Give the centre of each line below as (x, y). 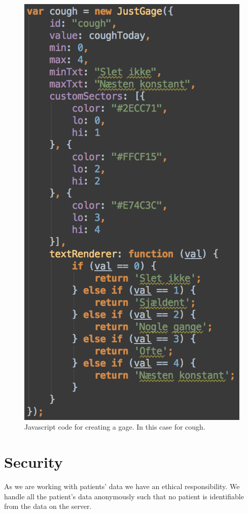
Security (33, 462)
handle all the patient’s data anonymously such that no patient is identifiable (124, 496)
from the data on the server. (48, 506)
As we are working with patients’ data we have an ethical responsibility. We (122, 486)
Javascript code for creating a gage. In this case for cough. (115, 427)
